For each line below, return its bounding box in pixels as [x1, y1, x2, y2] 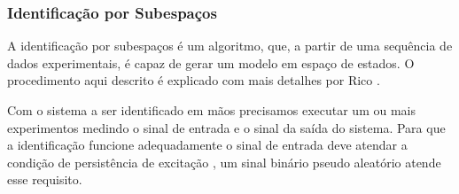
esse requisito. [7, 170, 82, 189]
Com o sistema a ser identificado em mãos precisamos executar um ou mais [7, 101, 416, 119]
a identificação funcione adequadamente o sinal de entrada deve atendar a [7, 136, 408, 154]
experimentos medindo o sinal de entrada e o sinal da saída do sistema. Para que [7, 118, 446, 136]
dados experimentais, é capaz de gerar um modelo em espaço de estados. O [7, 53, 415, 72]
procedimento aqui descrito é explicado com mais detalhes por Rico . [7, 71, 380, 89]
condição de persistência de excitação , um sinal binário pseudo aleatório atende [7, 152, 441, 171]
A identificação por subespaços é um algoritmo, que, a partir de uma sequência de [7, 36, 453, 55]
